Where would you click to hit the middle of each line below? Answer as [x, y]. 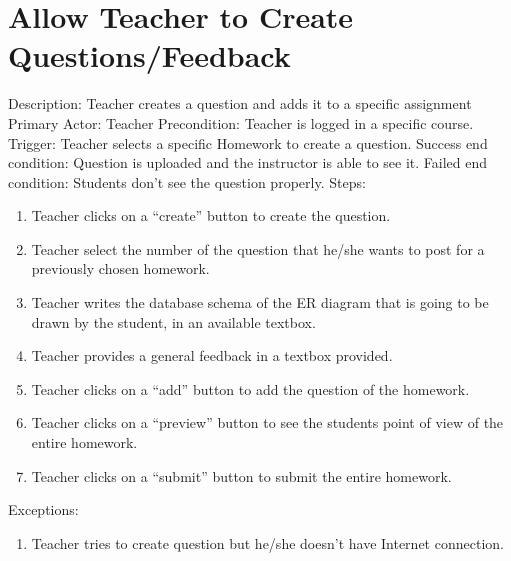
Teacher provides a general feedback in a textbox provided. [212, 355]
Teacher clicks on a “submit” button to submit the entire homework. [241, 475]
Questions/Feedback [149, 55]
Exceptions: [43, 509]
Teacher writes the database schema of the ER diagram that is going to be [260, 302]
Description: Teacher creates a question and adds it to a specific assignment [240, 103]
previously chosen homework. [120, 268]
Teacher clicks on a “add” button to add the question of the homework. [250, 388]
